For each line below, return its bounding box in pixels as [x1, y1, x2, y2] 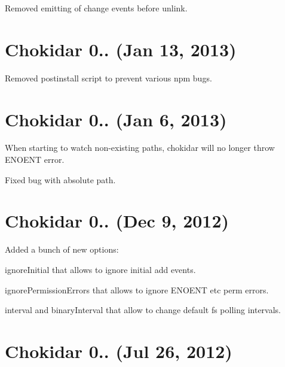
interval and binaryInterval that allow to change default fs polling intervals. [5, 304, 281, 316]
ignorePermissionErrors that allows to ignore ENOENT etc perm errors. [5, 283, 269, 296]
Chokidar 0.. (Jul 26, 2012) [5, 338, 232, 363]
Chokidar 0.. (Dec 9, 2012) [5, 208, 229, 233]
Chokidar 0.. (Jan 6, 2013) [5, 107, 227, 131]
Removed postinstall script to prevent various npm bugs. [5, 71, 212, 84]
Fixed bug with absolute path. [5, 173, 116, 186]
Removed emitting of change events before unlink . [5, 2, 188, 14]
